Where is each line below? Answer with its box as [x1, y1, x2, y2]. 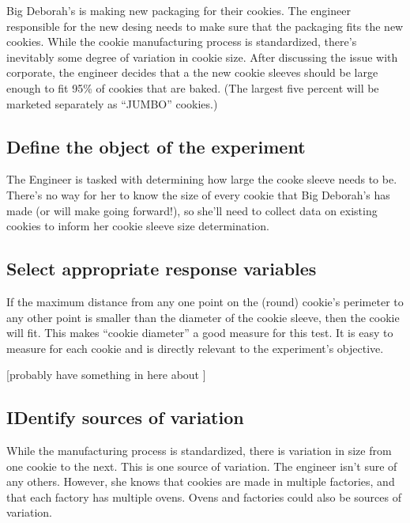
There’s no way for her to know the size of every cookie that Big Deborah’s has [6, 186, 390, 203]
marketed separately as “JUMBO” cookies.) [6, 95, 218, 112]
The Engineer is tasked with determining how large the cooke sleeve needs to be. [6, 171, 397, 188]
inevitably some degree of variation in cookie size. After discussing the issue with [6, 48, 398, 65]
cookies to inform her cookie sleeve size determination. [6, 218, 269, 234]
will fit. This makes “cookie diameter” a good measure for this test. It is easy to [6, 324, 393, 341]
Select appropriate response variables [6, 256, 317, 281]
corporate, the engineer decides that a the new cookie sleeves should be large [6, 64, 378, 81]
